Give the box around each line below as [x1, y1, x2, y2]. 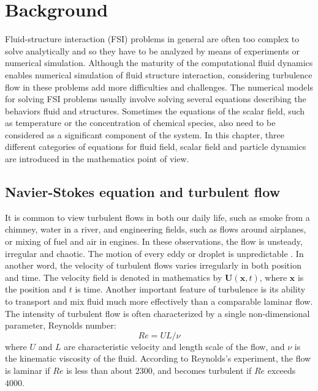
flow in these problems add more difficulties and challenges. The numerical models [5, 80, 313, 93]
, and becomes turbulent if [152, 363, 252, 376]
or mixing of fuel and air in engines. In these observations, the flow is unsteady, [5, 235, 303, 248]
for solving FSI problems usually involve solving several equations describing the [5, 92, 306, 105]
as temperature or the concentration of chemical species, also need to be [5, 116, 276, 129]
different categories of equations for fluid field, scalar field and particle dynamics [5, 140, 306, 153]
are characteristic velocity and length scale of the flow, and [64, 340, 285, 352]
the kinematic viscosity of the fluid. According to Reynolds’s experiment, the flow [5, 352, 311, 365]
